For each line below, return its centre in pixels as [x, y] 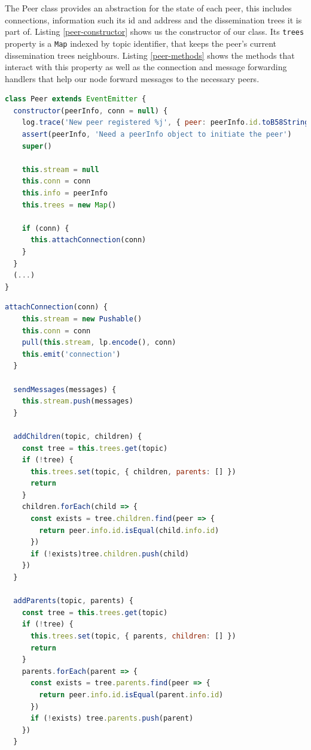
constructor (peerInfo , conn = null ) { [91, 111]
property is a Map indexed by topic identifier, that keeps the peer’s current [141, 43]
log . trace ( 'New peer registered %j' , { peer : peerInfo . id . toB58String [165, 123]
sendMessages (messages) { [65, 389]
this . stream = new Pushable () [82, 319]
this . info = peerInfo [65, 193]
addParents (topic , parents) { [73, 601]
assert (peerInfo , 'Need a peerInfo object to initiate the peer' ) [157, 135]
